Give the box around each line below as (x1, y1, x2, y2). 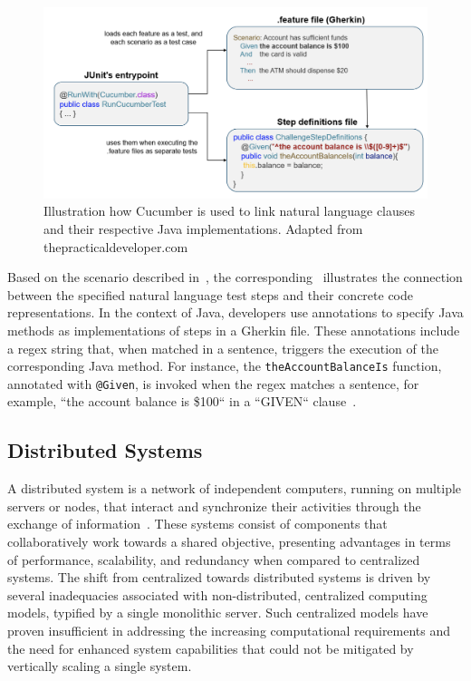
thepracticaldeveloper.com (43, 237, 188, 256)
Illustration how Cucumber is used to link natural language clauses (43, 201, 416, 220)
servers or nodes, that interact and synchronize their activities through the (7, 496, 421, 515)
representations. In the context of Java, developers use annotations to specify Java (7, 303, 464, 322)
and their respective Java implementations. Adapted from (43, 219, 363, 238)
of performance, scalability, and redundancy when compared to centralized (7, 550, 420, 569)
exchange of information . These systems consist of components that (7, 514, 388, 533)
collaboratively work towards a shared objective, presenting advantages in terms (7, 531, 451, 550)
